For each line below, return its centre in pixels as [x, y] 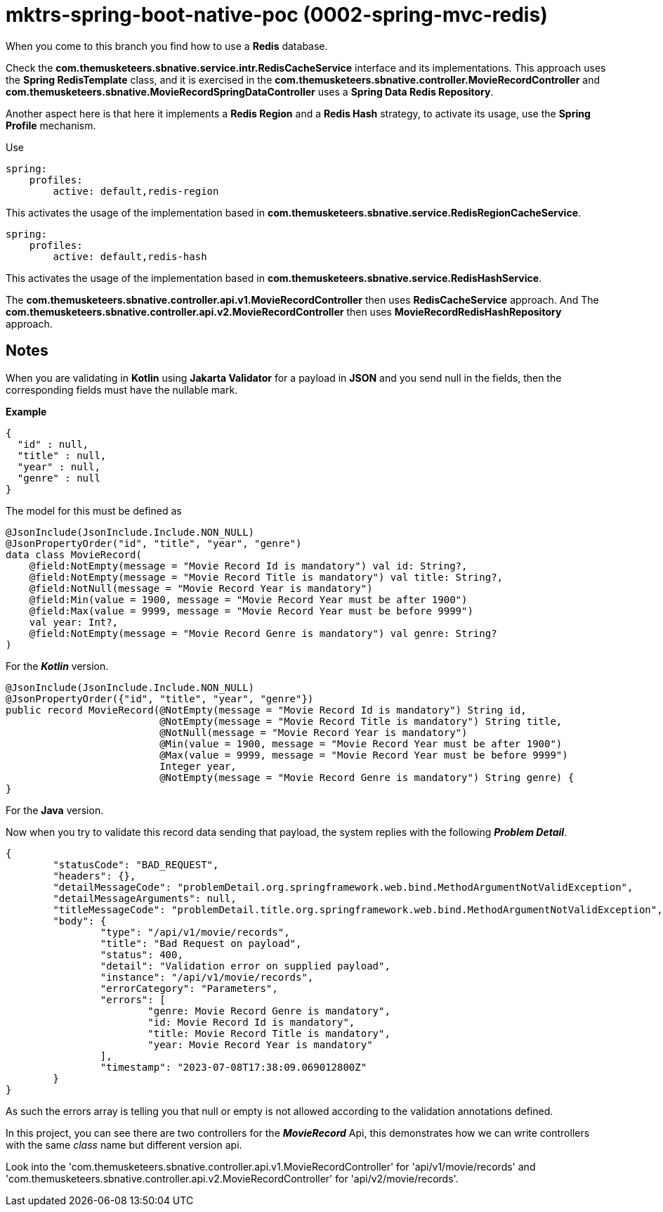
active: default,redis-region [136, 191]
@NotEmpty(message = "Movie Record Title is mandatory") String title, [361, 721]
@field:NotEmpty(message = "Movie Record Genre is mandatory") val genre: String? [263, 633]
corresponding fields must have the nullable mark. [122, 389]
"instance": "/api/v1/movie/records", [207, 977]
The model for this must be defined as [94, 510]
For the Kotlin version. [57, 666]
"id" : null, [53, 444]
